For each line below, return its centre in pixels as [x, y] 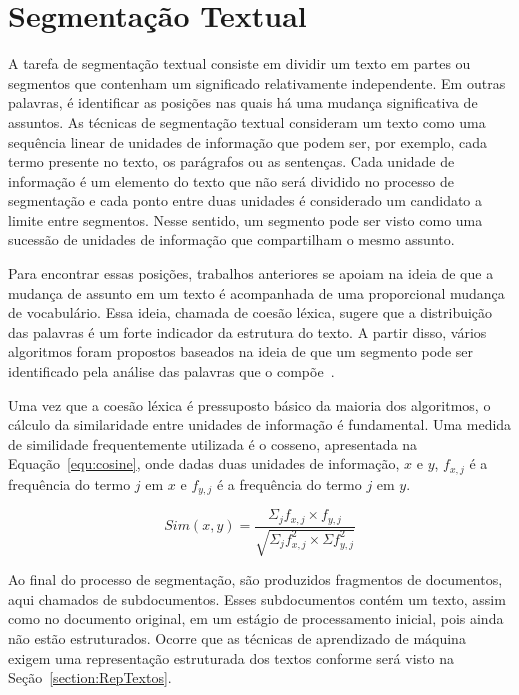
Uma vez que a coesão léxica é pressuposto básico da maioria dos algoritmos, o [249, 404]
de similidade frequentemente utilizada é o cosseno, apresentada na [213, 443]
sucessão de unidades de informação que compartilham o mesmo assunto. [231, 239]
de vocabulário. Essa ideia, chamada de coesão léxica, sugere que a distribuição [250, 312]
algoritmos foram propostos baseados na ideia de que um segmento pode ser [240, 351]
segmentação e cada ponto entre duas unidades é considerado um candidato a [245, 200]
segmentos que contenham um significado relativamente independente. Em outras [257, 82]
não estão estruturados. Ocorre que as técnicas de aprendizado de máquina [237, 637]
